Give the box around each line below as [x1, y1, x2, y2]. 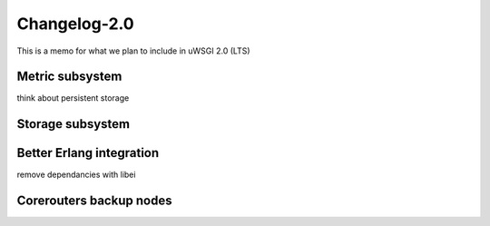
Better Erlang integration [16, 145, 160, 161]
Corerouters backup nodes [16, 193, 172, 209]
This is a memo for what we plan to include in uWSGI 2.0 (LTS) [16, 45, 250, 56]
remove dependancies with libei [16, 169, 136, 181]
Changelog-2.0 [16, 14, 135, 34]
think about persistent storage [16, 93, 130, 103]
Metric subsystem [16, 69, 122, 84]
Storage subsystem [16, 116, 131, 132]
